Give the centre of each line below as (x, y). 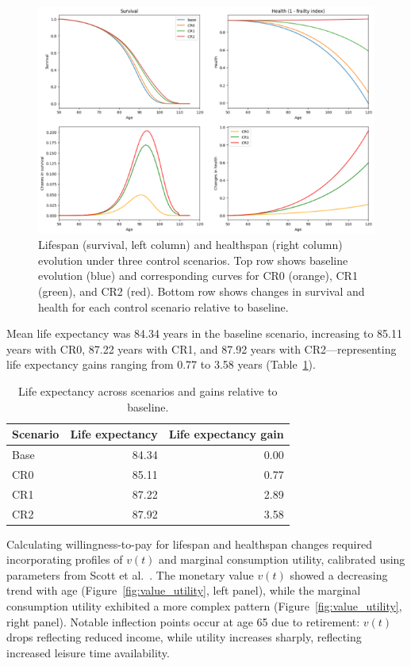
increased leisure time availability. (88, 652)
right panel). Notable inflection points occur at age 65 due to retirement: (183, 621)
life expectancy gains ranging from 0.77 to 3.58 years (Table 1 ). (161, 364)
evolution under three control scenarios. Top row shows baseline (193, 260)
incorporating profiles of (65, 559)
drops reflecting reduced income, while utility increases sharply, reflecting (184, 637)
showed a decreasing (339, 574)
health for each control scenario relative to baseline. (163, 306)
